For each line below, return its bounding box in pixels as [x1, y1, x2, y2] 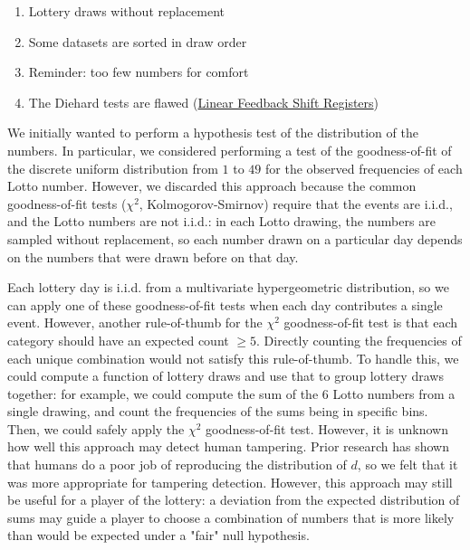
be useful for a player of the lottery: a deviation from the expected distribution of [7, 490, 460, 509]
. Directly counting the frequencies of [256, 330, 462, 349]
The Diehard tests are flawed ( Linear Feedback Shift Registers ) [28, 92, 379, 111]
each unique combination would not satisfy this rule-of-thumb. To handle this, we [7, 348, 459, 367]
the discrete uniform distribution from [7, 158, 218, 177]
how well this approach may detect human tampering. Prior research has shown [7, 437, 449, 456]
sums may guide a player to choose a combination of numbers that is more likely [7, 507, 455, 526]
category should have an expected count [7, 330, 229, 349]
